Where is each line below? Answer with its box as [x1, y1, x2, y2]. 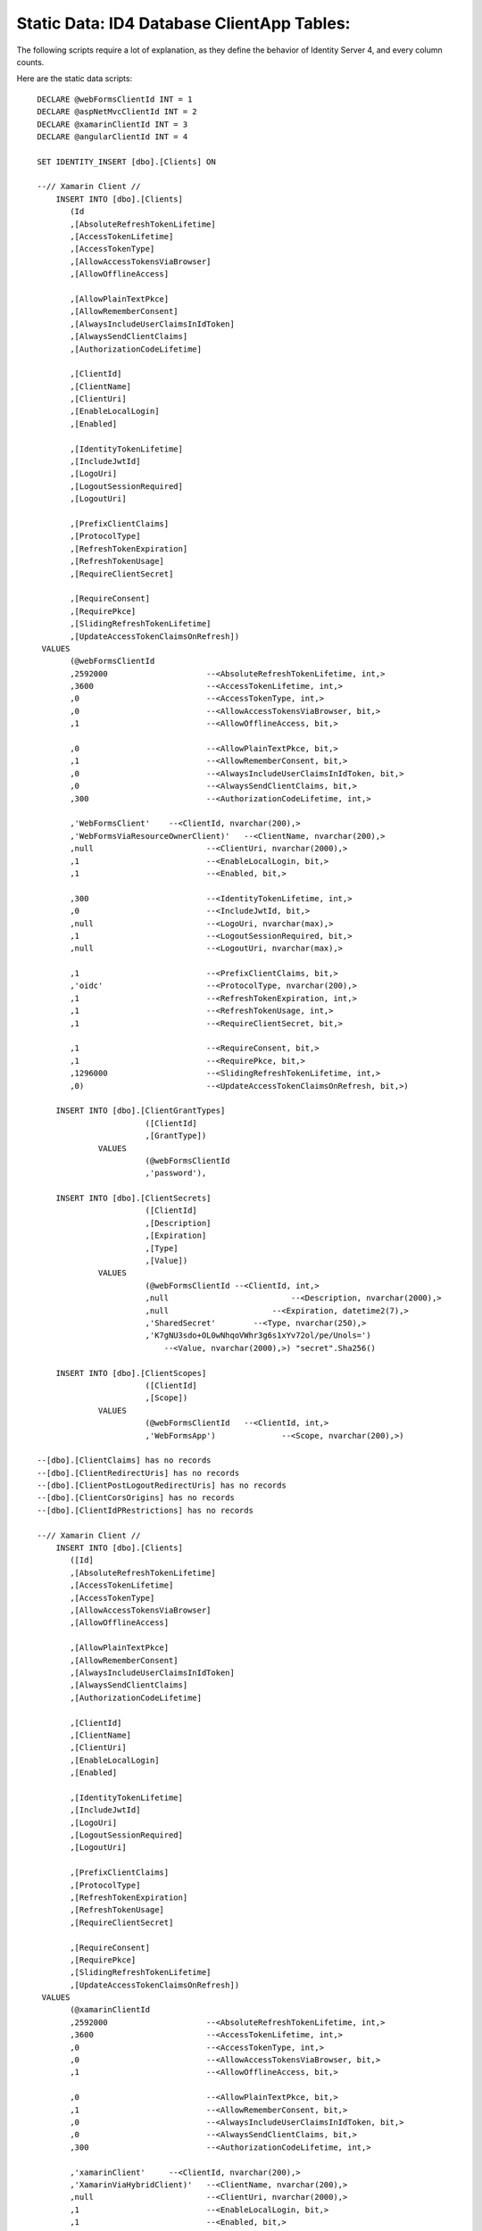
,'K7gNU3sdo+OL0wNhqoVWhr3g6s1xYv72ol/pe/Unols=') [145, 1331, 371, 1340]
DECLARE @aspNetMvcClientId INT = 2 [37, 107, 198, 117]
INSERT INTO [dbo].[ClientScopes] [55, 1368, 207, 1378]
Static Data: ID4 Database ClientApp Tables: [16, 13, 351, 33]
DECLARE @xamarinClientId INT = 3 [37, 119, 188, 129]
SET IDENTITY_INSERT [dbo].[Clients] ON [37, 156, 216, 167]
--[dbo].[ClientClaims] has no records [37, 1456, 212, 1465]
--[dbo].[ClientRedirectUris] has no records [37, 1468, 240, 1478]
